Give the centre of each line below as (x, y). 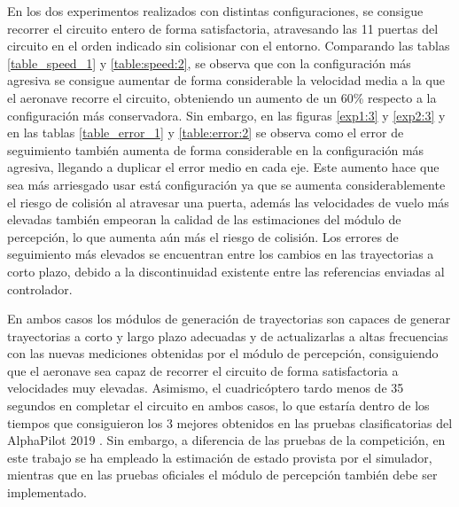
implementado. (47, 492)
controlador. (40, 289)
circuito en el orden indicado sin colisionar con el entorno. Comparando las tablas (229, 46)
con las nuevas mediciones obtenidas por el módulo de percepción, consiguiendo (223, 353)
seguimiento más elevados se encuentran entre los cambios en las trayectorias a (221, 254)
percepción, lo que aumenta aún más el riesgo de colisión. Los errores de (203, 236)
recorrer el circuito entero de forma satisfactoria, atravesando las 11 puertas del (223, 28)
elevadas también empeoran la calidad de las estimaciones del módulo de (204, 219)
